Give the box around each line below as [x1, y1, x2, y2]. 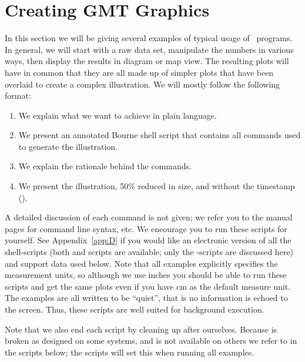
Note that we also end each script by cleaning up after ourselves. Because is [5, 323, 277, 335]
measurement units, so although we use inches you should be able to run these [5, 269, 287, 281]
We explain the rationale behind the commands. [18, 160, 192, 172]
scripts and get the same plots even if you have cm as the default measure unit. [5, 280, 291, 292]
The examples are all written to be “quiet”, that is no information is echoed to [5, 291, 288, 304]
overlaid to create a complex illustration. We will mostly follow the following [5, 78, 280, 90]
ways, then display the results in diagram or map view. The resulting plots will [5, 55, 289, 67]
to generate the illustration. [18, 140, 118, 152]
